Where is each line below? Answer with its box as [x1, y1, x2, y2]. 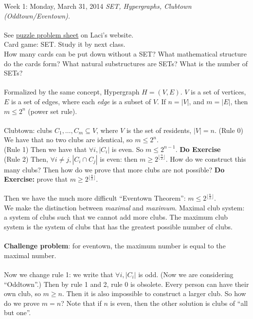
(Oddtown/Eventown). [4, 10, 71, 20]
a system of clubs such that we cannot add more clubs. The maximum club [4, 212, 228, 222]
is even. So [111, 144, 144, 154]
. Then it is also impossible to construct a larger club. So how [62, 288, 246, 299]
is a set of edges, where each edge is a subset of [11, 96, 151, 106]
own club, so [4, 288, 41, 299]
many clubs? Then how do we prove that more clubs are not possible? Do [4, 164, 225, 174]
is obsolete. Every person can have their [130, 279, 249, 289]
